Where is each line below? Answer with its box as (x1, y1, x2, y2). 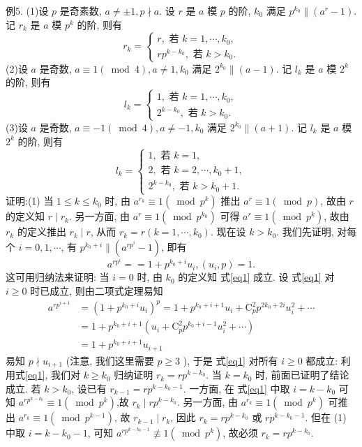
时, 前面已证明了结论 (255, 367, 349, 382)
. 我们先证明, (276, 224, 334, 239)
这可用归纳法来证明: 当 (6, 270, 110, 284)
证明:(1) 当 (6, 193, 54, 208)
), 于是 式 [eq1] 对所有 (183, 353, 278, 367)
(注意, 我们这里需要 (66, 353, 154, 367)
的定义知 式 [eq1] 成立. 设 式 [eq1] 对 (178, 270, 335, 284)
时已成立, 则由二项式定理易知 (30, 283, 163, 298)
